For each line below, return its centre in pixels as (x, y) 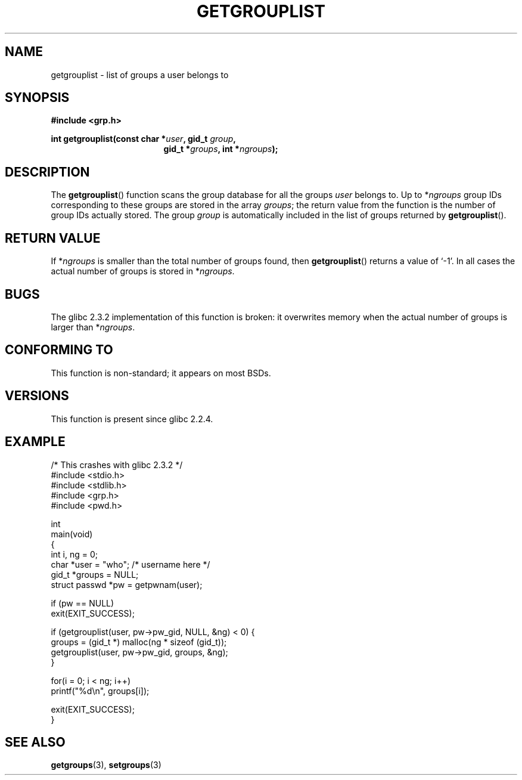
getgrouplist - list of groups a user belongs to (140, 75)
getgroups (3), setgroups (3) (106, 765)
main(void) (72, 534)
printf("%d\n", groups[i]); (100, 691)
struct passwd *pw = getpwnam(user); (127, 584)
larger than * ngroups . (93, 327)
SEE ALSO (35, 742)
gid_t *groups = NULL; (95, 574)
